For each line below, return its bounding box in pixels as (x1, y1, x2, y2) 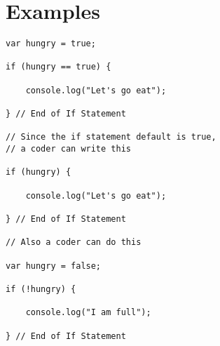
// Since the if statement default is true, (6, 132, 216, 142)
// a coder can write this (6, 144, 131, 154)
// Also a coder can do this (6, 237, 142, 248)
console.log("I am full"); (25, 307, 151, 318)
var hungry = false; (6, 260, 102, 271)
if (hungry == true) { (6, 62, 111, 72)
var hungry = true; (6, 39, 96, 49)
